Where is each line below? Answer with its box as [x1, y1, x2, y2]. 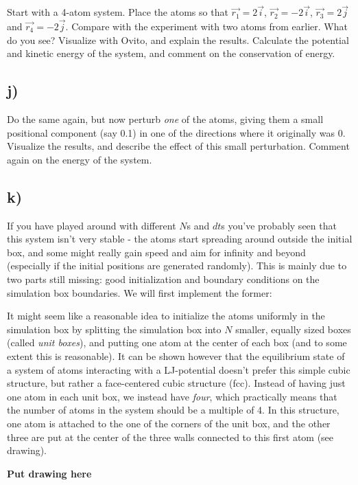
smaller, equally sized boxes [235, 322, 351, 336]
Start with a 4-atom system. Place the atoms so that [7, 5, 228, 19]
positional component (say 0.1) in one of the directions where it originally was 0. [7, 125, 346, 139]
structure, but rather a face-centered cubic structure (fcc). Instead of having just [7, 376, 346, 390]
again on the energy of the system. [7, 152, 152, 166]
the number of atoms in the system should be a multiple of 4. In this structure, [7, 403, 339, 417]
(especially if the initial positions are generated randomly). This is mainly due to [7, 258, 347, 273]
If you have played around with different [7, 218, 176, 232]
